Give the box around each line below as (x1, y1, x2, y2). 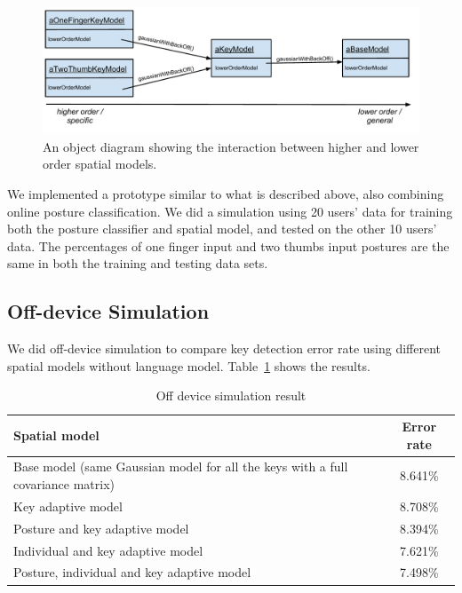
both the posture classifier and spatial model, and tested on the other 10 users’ (7, 219, 437, 238)
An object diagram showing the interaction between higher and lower (43, 137, 419, 155)
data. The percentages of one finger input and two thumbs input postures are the (7, 236, 450, 255)
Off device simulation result (155, 386, 307, 405)
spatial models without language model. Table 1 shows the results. (7, 356, 370, 375)
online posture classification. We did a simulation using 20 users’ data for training (7, 202, 453, 220)
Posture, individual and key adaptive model (13, 563, 251, 581)
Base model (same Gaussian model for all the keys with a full (13, 457, 348, 476)
